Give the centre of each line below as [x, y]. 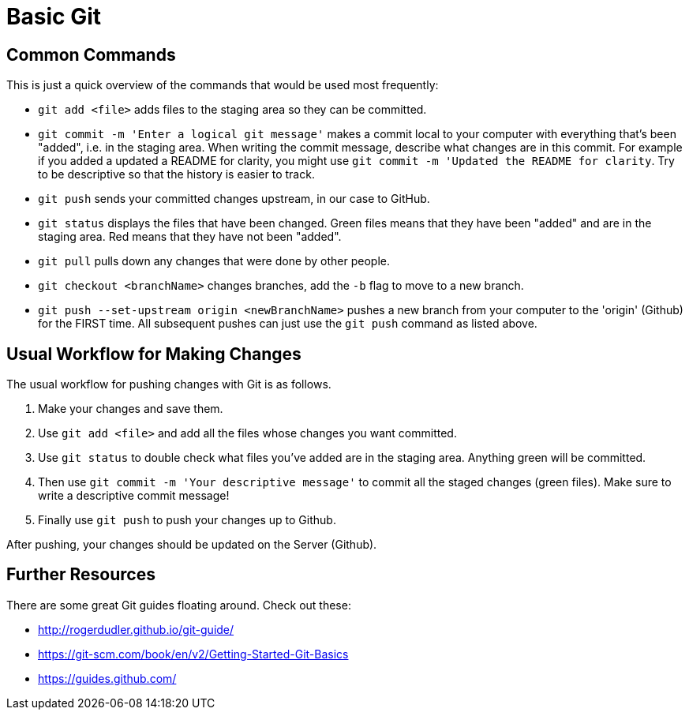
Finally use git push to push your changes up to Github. [187, 520]
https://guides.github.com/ [107, 678]
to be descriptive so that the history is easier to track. [176, 174]
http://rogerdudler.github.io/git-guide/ [136, 629]
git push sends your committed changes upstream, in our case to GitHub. [234, 199]
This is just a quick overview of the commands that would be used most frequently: [223, 85]
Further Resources [81, 575]
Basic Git [54, 17]
